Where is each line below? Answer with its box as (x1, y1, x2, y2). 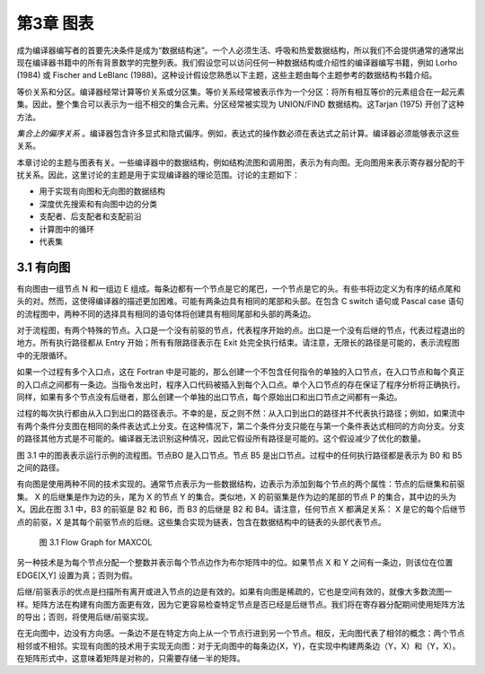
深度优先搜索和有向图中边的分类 (39, 198, 157, 209)
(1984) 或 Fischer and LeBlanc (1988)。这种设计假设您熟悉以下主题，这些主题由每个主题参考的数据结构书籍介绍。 (16, 70, 437, 81)
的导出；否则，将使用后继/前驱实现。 (16, 611, 154, 622)
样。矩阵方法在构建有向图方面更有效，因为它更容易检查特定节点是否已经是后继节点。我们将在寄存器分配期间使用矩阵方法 (16, 599, 465, 609)
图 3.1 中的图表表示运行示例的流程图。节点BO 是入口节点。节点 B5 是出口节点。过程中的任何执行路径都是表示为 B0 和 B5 (16, 450, 463, 460)
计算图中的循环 (39, 223, 94, 234)
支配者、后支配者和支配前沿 (39, 211, 142, 222)
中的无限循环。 (16, 350, 72, 361)
